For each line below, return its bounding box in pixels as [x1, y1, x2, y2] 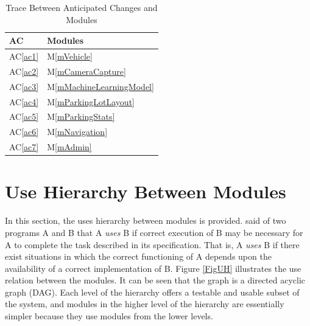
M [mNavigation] [47, 125, 108, 138]
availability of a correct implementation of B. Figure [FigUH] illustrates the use [5, 262, 301, 274]
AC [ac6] [9, 125, 39, 138]
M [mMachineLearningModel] [47, 80, 154, 92]
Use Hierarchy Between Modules [5, 179, 286, 204]
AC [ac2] [9, 64, 39, 77]
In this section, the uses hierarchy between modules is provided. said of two [5, 214, 286, 227]
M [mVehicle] [47, 50, 93, 63]
